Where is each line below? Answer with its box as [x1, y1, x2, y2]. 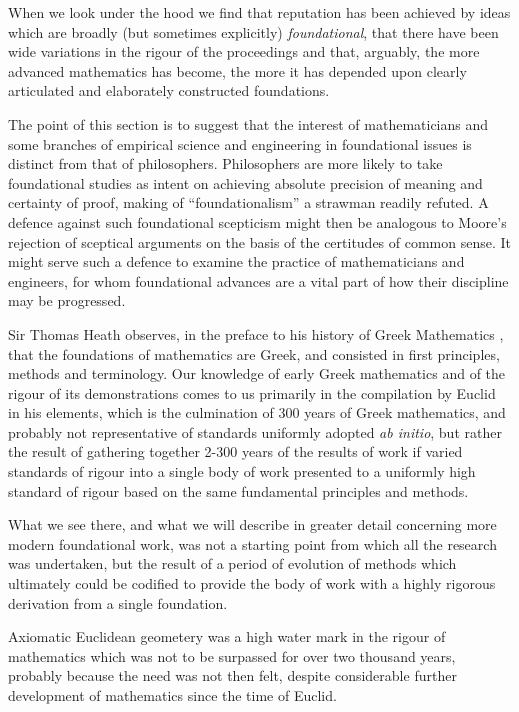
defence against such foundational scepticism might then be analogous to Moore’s [8, 211, 507, 232]
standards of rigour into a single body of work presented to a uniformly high [8, 461, 476, 482]
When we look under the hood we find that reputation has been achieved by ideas [8, 2, 511, 22]
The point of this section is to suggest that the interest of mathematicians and [8, 113, 489, 134]
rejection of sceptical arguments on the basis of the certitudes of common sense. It [8, 231, 512, 252]
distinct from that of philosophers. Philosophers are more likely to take [8, 153, 443, 174]
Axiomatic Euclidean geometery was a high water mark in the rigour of [8, 626, 446, 647]
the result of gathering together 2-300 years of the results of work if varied [8, 441, 463, 462]
